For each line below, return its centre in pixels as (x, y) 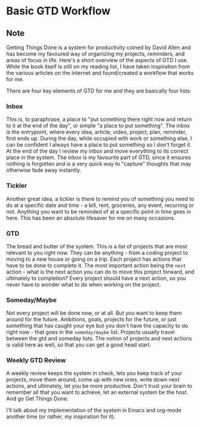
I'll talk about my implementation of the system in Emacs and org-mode (94, 410)
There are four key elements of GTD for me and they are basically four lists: (99, 91)
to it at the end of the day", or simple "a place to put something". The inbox (98, 126)
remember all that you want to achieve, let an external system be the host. (97, 392)
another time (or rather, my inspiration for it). (61, 416)
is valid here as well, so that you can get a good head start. (79, 345)
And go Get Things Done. (37, 398)
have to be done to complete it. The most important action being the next (96, 265)
